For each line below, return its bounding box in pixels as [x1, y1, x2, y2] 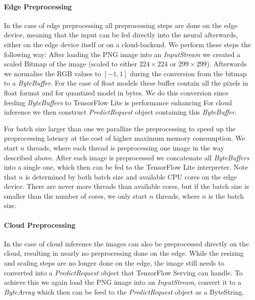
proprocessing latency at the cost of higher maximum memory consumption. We [4, 133, 245, 143]
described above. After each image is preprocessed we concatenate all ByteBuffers [4, 152, 250, 162]
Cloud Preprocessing [4, 219, 76, 230]
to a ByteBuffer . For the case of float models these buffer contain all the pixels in [4, 78, 249, 88]
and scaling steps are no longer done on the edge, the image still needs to [4, 258, 225, 268]
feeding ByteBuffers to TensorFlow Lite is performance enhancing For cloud [4, 97, 232, 107]
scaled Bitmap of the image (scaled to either [4, 59, 138, 69]
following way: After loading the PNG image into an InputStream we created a [4, 49, 241, 59]
